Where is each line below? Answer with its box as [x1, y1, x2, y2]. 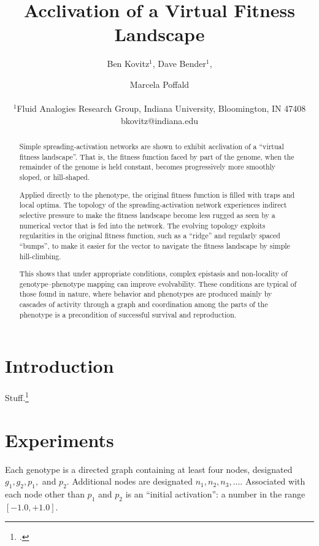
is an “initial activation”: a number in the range [125, 488, 306, 501]
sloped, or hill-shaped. [19, 172, 90, 182]
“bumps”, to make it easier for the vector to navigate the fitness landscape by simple [19, 240, 290, 251]
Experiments [5, 427, 114, 452]
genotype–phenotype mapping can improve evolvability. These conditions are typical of [19, 278, 297, 289]
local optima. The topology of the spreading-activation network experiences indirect [19, 200, 287, 210]
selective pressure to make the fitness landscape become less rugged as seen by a [19, 209, 275, 220]
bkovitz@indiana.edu [120, 114, 199, 127]
